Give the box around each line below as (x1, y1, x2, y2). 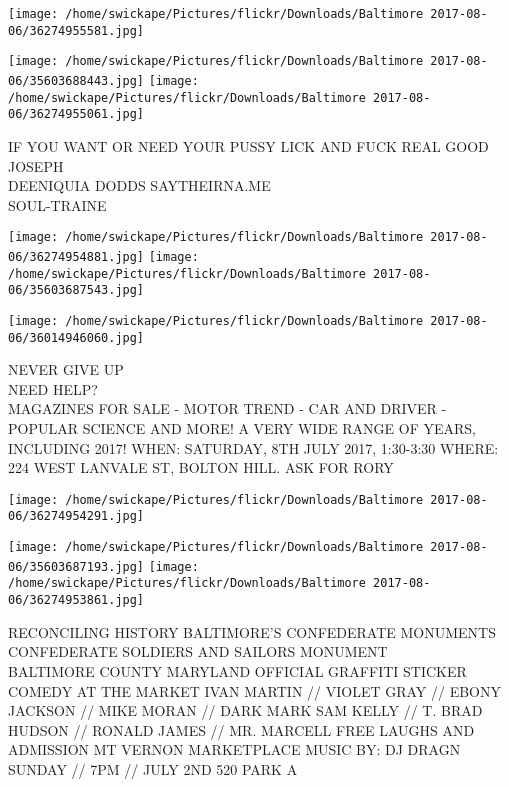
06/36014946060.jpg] (8, 330, 145, 345)
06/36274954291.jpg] (8, 509, 145, 524)
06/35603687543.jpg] (8, 283, 145, 298)
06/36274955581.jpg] (8, 23, 145, 38)
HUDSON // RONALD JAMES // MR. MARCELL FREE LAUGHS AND (8, 719, 475, 740)
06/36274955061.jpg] (8, 107, 145, 122)
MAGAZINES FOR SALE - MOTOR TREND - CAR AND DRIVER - (8, 398, 447, 419)
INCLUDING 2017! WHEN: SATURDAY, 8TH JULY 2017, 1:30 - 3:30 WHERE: (8, 437, 499, 458)
